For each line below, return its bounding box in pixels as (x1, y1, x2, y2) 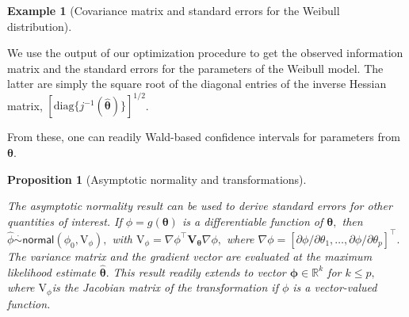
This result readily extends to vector (113, 263, 286, 280)
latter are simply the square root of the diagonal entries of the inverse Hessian (7, 75, 387, 92)
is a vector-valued (292, 279, 377, 296)
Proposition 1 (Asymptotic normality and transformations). (7, 170, 307, 187)
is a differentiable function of (182, 212, 323, 229)
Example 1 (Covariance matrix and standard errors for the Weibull (7, 2, 340, 18)
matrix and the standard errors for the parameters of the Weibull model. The (7, 59, 384, 76)
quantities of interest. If (7, 212, 122, 229)
